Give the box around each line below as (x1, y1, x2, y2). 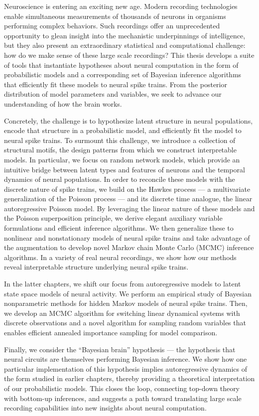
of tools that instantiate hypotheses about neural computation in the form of (4, 59, 239, 70)
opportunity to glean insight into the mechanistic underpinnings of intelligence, (4, 30, 246, 40)
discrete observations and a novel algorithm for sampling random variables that (4, 317, 246, 328)
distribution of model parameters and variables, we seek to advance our (4, 89, 222, 99)
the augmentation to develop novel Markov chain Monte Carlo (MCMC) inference (4, 242, 254, 253)
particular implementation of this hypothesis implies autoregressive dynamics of (4, 363, 247, 374)
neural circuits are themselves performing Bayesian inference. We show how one (4, 354, 247, 364)
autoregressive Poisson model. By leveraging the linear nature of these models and (4, 203, 255, 213)
